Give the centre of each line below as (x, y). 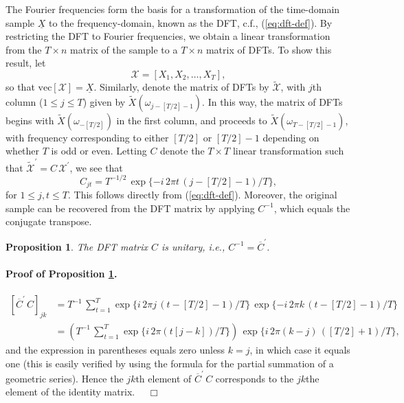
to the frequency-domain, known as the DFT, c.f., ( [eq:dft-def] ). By (190, 22)
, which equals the (312, 208)
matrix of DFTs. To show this (269, 49)
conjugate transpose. (49, 221)
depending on (291, 137)
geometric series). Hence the (65, 378)
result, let (26, 63)
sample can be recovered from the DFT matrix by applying (130, 208)
